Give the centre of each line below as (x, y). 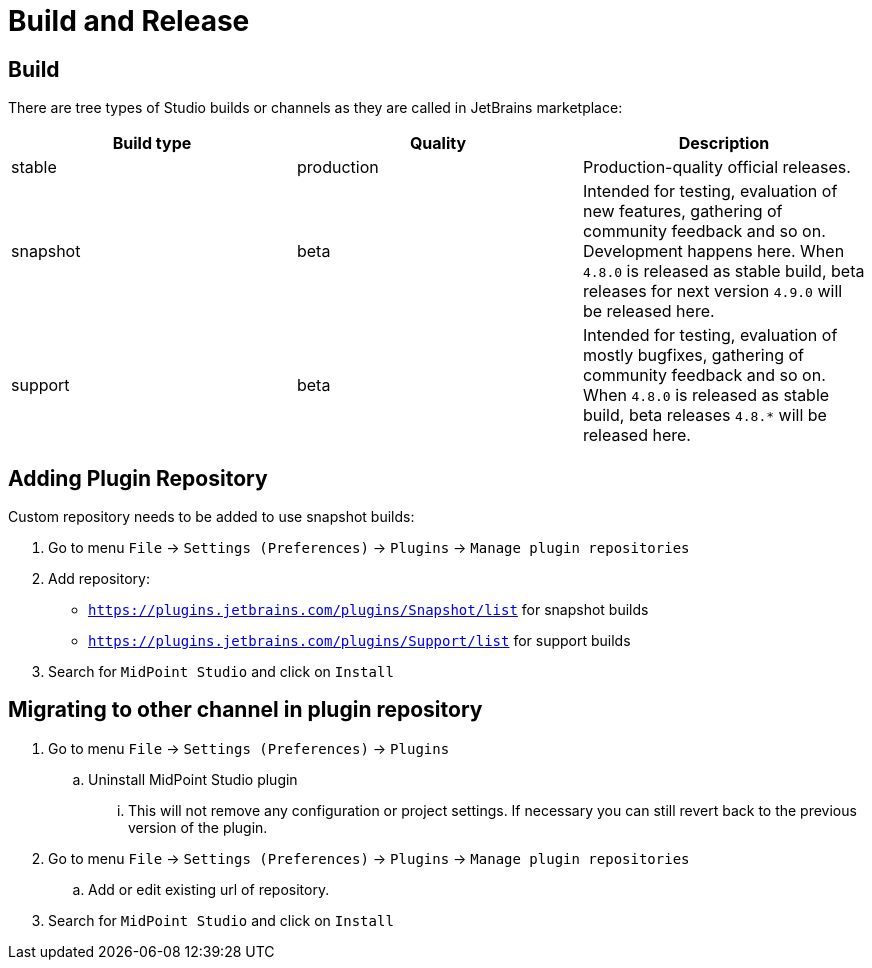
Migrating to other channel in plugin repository (245, 710)
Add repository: (99, 579)
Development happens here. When (713, 251)
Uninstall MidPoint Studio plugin (193, 779)
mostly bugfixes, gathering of (693, 355)
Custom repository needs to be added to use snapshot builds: (211, 517)
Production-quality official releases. (716, 167)
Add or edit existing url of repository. (209, 889)
